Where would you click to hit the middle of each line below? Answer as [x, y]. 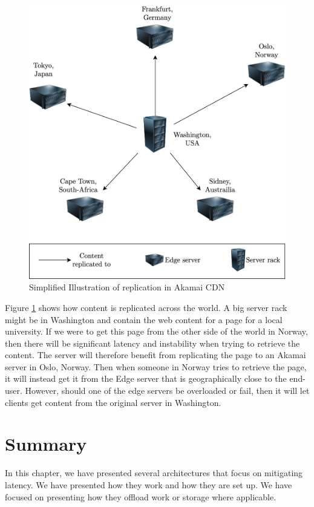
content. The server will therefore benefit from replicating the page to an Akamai [155, 355]
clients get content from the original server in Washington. [113, 402]
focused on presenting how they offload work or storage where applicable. [141, 496]
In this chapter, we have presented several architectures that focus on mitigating [154, 473]
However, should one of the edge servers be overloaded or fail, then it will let [167, 391]
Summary [46, 444]
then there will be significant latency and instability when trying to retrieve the [152, 343]
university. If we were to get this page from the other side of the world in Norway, [156, 331]
